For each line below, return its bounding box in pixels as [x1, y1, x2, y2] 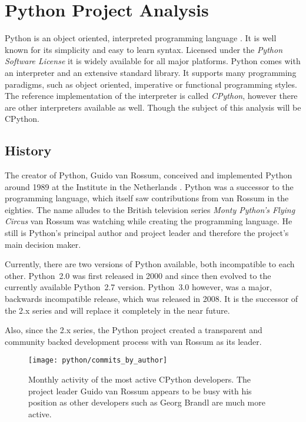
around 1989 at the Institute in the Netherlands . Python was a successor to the [5, 180, 294, 192]
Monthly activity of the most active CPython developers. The [28, 373, 251, 386]
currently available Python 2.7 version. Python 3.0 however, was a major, [5, 281, 272, 293]
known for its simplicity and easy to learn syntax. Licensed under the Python [5, 43, 282, 55]
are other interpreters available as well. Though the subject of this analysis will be [5, 101, 301, 113]
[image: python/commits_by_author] [28, 356, 168, 365]
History [5, 141, 52, 160]
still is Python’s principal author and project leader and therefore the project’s [5, 227, 289, 239]
